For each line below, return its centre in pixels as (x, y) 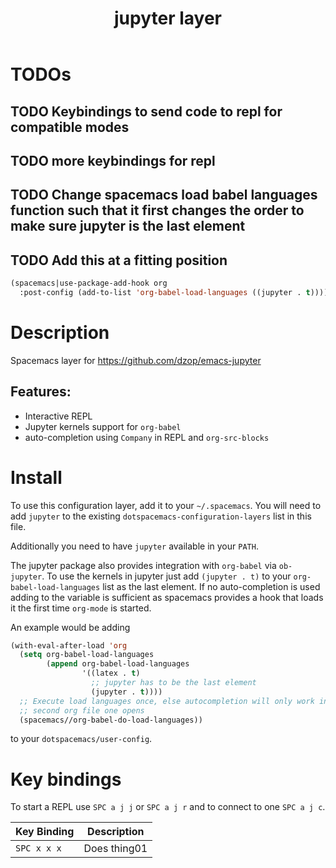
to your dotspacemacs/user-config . (81, 739)
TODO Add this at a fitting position (119, 260)
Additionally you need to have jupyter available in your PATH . (134, 546)
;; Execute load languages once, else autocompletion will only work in (174, 701)
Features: (41, 392)
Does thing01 (115, 849)
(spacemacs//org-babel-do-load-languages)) (111, 720)
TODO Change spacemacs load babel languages (164, 195)
